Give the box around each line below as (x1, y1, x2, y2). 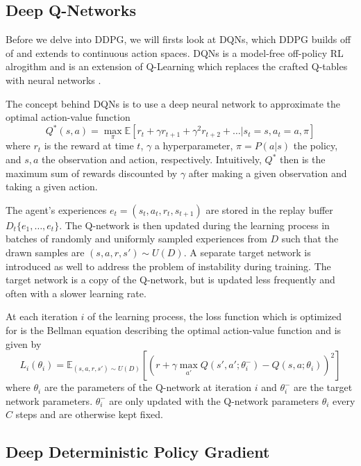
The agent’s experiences (6, 202, 107, 217)
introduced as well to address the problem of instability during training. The (6, 258, 331, 273)
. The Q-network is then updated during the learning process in (59, 217, 330, 232)
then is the (280, 152, 326, 167)
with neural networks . (6, 72, 101, 87)
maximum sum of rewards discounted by (6, 165, 178, 180)
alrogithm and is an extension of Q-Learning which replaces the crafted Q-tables (6, 59, 348, 74)
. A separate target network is (183, 245, 311, 260)
